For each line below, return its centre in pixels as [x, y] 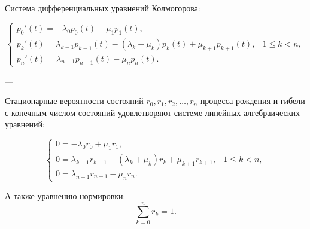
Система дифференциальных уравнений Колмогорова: [103, 8]
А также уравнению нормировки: [65, 195]
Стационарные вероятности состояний [74, 101]
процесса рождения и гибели [253, 101]
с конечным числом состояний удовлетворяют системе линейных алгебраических [153, 112]
